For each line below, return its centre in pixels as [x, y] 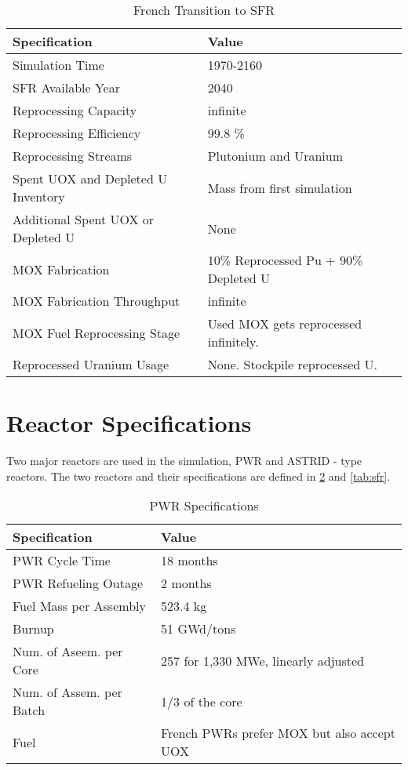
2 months [186, 583]
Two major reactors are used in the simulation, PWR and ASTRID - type [184, 461]
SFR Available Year [66, 87]
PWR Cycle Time [62, 561]
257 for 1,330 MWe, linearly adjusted [262, 660]
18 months [189, 561]
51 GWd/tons [199, 629]
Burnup [33, 629]
